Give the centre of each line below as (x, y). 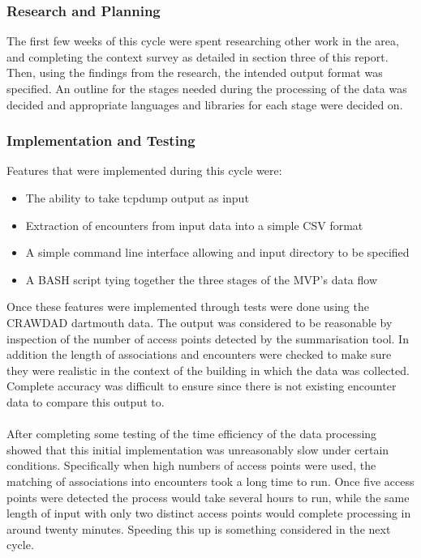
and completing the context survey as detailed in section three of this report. (198, 56)
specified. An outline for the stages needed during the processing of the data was (207, 88)
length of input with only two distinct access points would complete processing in (209, 513)
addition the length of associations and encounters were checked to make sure (199, 354)
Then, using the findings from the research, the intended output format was (195, 72)
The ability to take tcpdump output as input (137, 198)
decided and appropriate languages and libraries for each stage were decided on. (205, 104)
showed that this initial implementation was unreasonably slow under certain (198, 449)
